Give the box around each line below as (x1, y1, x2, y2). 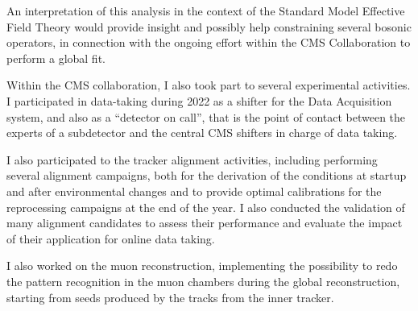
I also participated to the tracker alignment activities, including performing (6, 151, 378, 168)
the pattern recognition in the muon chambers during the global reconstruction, (6, 272, 400, 289)
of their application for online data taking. (6, 230, 215, 247)
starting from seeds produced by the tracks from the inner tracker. (6, 288, 334, 305)
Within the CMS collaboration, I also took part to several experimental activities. (6, 77, 411, 93)
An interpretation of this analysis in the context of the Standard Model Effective (6, 2, 405, 19)
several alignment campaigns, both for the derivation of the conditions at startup (6, 167, 407, 184)
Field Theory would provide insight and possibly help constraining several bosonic (6, 18, 412, 35)
